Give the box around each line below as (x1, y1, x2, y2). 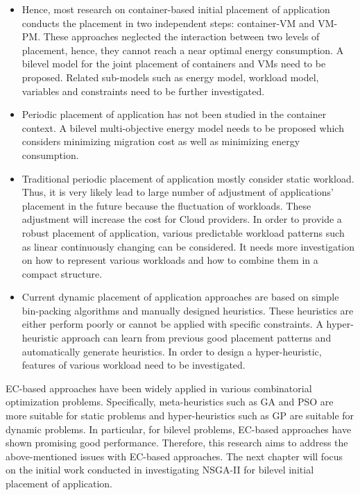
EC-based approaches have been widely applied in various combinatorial (6, 380, 312, 395)
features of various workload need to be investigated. (22, 358, 246, 372)
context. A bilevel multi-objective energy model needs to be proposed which (22, 120, 344, 135)
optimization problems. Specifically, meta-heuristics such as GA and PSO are (6, 394, 334, 409)
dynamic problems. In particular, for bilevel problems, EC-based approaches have (6, 421, 352, 436)
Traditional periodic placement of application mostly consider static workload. (22, 171, 354, 185)
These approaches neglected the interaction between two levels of (43, 29, 320, 44)
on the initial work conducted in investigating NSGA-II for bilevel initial (6, 462, 314, 477)
